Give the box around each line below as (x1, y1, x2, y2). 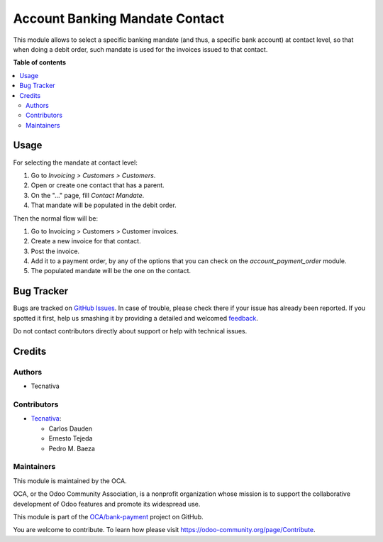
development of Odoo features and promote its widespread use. (13, 499, 201, 508)
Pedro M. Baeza (48, 444, 96, 453)
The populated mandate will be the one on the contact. (30, 267, 191, 275)
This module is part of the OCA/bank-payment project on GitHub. (13, 512, 204, 521)
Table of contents (13, 58, 67, 67)
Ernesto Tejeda (48, 434, 93, 443)
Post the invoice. (30, 247, 80, 255)
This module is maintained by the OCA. (13, 476, 127, 485)
